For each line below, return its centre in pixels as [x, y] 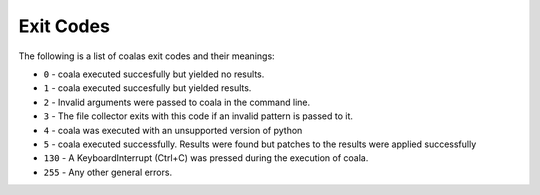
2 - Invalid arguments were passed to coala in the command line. [177, 102]
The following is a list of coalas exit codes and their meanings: [146, 56]
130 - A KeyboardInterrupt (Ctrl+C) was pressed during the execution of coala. [206, 158]
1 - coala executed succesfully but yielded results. [147, 88]
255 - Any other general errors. [108, 172]
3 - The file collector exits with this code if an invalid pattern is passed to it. [198, 116]
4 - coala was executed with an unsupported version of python [173, 130]
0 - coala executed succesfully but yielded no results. [154, 74]
